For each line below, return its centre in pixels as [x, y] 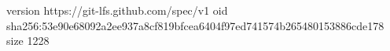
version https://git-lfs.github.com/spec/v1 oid [117, 10]
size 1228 [28, 41]
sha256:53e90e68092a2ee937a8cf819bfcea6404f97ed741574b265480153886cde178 [195, 25]
